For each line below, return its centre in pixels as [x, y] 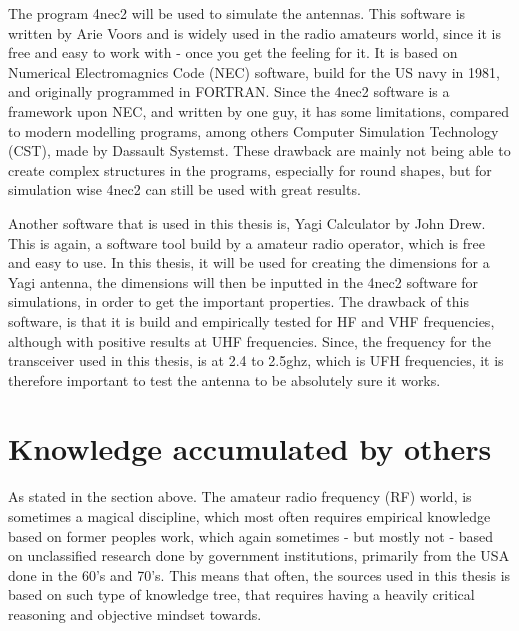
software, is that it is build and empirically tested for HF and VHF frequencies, [251, 320]
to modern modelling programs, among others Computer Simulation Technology [253, 130]
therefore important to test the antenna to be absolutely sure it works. [224, 379]
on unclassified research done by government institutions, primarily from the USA [259, 555]
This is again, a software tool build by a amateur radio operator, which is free [246, 242]
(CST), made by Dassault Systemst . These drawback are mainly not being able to [259, 150]
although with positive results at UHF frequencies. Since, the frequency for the [249, 340]
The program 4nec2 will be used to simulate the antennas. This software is [237, 13]
